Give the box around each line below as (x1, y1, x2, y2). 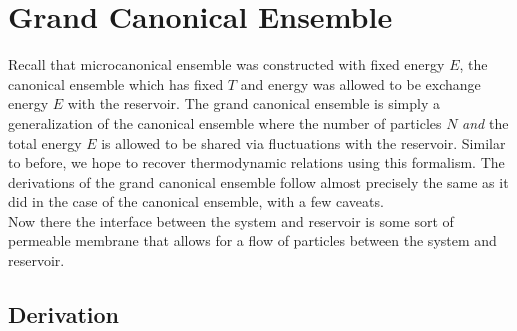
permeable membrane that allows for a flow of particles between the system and (8, 230, 497, 251)
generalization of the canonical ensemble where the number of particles (8, 112, 442, 133)
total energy (8, 132, 82, 153)
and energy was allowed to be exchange (240, 73, 481, 94)
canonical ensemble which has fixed (8, 73, 224, 94)
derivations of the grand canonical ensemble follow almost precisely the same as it (8, 171, 509, 192)
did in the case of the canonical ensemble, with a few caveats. (8, 191, 384, 212)
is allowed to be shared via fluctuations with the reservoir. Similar (101, 132, 506, 153)
